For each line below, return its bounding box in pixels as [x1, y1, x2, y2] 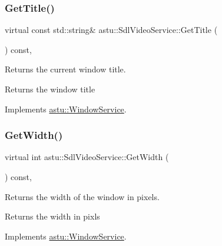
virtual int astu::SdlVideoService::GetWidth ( [5, 151, 169, 163]
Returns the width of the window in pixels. [5, 190, 160, 202]
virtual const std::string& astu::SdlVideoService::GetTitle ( [5, 24, 218, 36]
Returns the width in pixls [5, 210, 100, 222]
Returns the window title [5, 83, 95, 95]
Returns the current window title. [5, 63, 126, 75]
